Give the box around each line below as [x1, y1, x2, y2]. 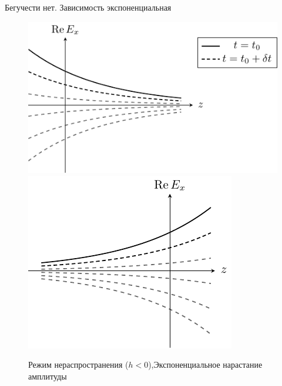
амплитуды [28, 369, 67, 382]
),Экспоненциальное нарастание [148, 358, 263, 371]
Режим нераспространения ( [28, 358, 129, 371]
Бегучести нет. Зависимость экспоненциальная [5, 1, 172, 13]
